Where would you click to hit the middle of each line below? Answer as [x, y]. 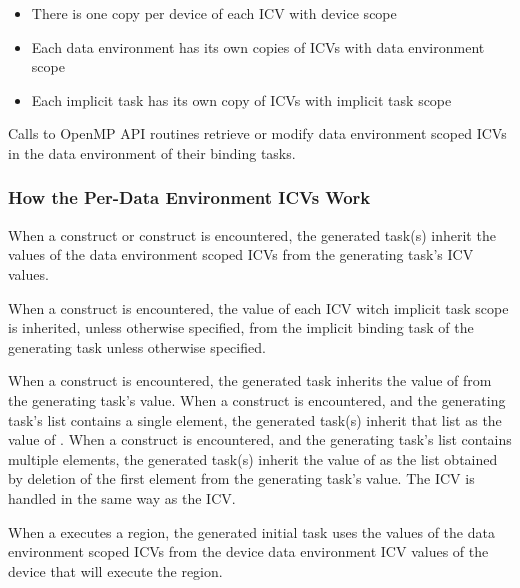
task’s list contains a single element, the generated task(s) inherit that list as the [255, 419]
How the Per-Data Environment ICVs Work [189, 197]
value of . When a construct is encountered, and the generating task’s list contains [260, 439]
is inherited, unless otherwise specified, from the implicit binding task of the [241, 327]
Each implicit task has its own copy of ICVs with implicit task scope [241, 99]
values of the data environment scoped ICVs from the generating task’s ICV [241, 254]
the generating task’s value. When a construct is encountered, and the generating [257, 399]
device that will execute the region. [115, 570]
